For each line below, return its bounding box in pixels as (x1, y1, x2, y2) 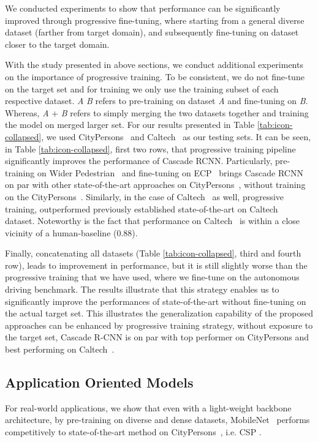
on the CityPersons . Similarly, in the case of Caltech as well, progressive (5, 190, 284, 203)
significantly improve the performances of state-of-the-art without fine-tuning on (5, 294, 306, 307)
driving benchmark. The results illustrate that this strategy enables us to (5, 283, 279, 296)
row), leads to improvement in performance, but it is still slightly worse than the (5, 258, 308, 271)
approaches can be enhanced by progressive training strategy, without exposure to (5, 318, 313, 331)
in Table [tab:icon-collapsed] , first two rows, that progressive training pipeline (5, 142, 296, 155)
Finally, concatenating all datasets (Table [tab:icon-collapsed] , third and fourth (5, 247, 301, 260)
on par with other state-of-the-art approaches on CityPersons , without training (5, 178, 306, 191)
